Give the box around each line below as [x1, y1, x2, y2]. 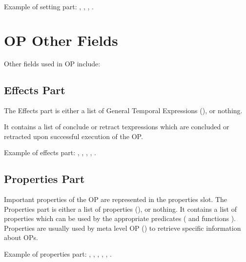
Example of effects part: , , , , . [4, 147, 96, 158]
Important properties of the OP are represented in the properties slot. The [4, 194, 227, 204]
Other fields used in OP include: [4, 58, 101, 68]
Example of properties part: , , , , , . [4, 249, 112, 259]
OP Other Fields [4, 30, 118, 50]
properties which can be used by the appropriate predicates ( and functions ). [4, 213, 236, 223]
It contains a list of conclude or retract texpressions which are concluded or [4, 121, 229, 132]
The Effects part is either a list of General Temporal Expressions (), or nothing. [4, 105, 243, 115]
